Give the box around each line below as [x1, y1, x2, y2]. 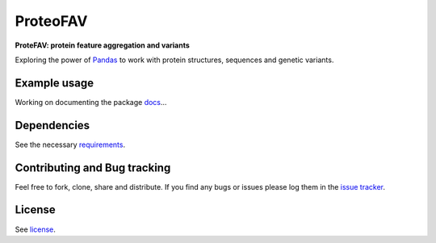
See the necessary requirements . [15, 140, 125, 149]
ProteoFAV [15, 12, 88, 30]
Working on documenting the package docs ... [15, 97, 167, 107]
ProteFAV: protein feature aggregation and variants [15, 40, 190, 50]
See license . [15, 224, 57, 234]
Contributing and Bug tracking [15, 161, 171, 174]
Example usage [15, 76, 94, 90]
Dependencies [15, 118, 90, 132]
